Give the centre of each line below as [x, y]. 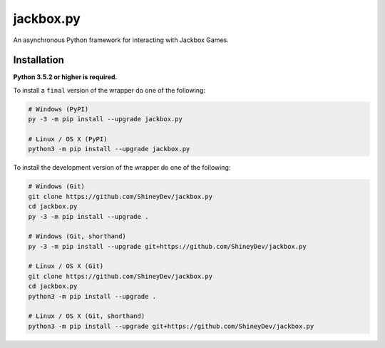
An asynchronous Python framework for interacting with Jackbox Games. [121, 40]
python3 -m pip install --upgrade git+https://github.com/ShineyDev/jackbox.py [171, 326]
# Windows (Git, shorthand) [77, 236]
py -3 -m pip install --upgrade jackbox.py [106, 119]
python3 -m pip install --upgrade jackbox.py [109, 149]
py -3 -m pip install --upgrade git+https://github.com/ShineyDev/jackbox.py [167, 246]
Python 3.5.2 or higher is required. [65, 77]
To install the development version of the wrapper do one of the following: [122, 168]
